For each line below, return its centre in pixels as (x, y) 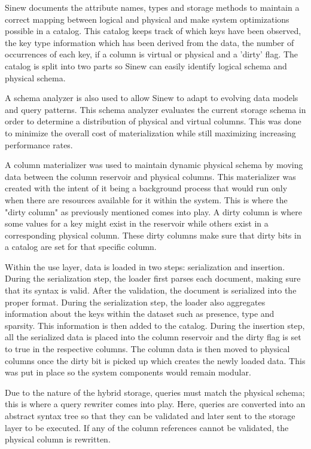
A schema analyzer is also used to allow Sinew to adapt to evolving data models (152, 98)
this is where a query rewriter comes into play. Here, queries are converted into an (155, 404)
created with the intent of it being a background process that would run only (146, 188)
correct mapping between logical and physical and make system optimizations (147, 19)
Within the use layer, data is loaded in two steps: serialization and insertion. (145, 266)
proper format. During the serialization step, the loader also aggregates (135, 302)
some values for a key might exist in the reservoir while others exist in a (137, 223)
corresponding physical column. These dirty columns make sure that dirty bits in (153, 235)
